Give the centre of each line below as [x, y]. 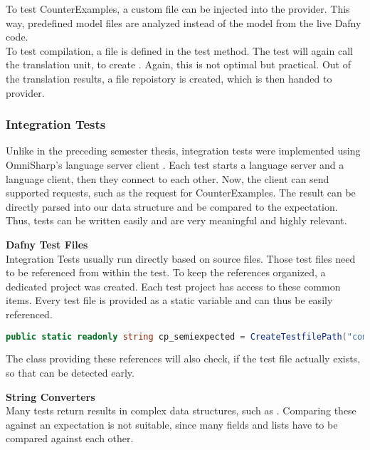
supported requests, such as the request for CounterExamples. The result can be [181, 193]
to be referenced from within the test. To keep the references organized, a [166, 272]
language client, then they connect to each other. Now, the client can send [168, 178]
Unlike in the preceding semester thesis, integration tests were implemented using [183, 151]
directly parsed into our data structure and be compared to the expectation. [172, 206]
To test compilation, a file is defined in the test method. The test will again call [179, 50]
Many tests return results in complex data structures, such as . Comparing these [181, 410]
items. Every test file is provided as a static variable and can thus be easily [169, 300]
